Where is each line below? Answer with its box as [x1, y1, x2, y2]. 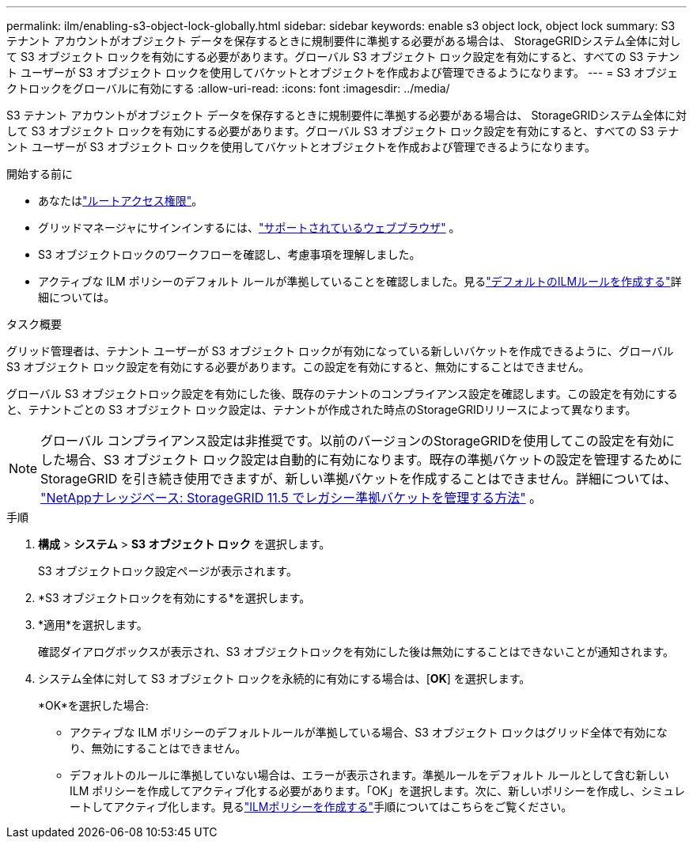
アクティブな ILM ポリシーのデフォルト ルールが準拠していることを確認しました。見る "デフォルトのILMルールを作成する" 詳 [38, 275, 682, 288]
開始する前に [6, 167, 73, 180]
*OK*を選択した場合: [38, 699, 149, 712]
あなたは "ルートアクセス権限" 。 [38, 194, 203, 207]
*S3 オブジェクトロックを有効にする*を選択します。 [38, 591, 311, 604]
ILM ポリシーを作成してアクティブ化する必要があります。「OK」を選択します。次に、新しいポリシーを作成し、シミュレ [70, 784, 685, 798]
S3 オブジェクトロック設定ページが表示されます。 [38, 564, 297, 578]
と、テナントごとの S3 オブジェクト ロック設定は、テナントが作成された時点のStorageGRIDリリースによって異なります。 [6, 403, 637, 416]
